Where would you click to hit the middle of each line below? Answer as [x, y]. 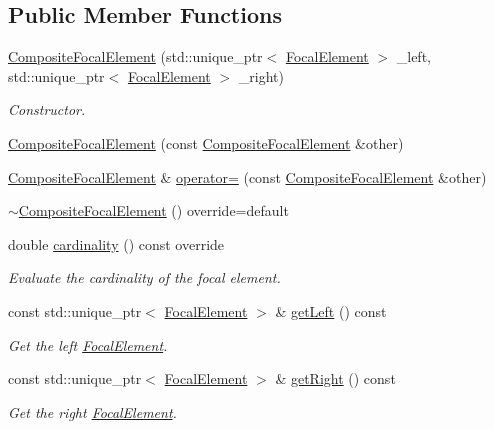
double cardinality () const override [116, 243]
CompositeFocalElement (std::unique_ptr [135, 56]
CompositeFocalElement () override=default [153, 210]
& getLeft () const [331, 310]
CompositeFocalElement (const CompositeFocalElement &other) [206, 142]
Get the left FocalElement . [88, 344]
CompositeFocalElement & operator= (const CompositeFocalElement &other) [247, 176]
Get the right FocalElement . [92, 411]
